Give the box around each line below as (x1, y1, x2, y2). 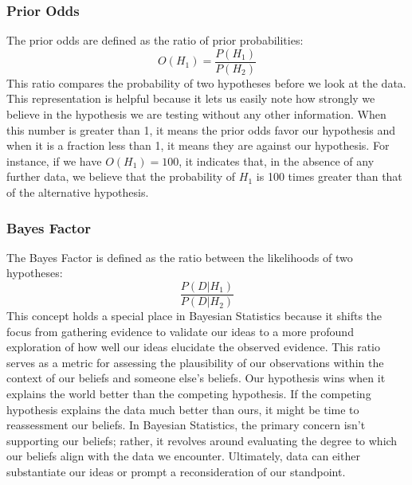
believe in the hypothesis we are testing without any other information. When (6, 106, 386, 123)
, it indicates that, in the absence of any (179, 152, 375, 169)
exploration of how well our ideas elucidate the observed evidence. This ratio (6, 338, 380, 355)
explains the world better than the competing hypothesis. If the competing (6, 385, 371, 402)
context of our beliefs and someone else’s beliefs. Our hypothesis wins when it (6, 370, 386, 386)
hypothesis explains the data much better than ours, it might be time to (6, 401, 359, 417)
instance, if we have (6, 152, 102, 169)
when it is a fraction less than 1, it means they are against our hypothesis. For (6, 137, 390, 154)
